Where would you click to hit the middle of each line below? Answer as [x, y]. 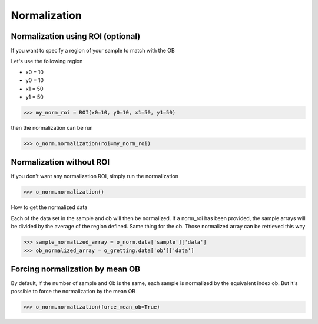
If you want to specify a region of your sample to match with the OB [93, 51]
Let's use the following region [47, 61]
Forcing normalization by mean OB [76, 269]
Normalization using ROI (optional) [76, 36]
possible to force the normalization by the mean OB [73, 292]
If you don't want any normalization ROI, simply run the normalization [95, 176]
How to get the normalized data [49, 207]
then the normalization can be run [52, 127]
